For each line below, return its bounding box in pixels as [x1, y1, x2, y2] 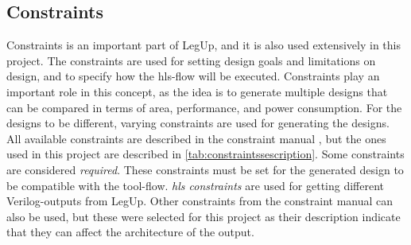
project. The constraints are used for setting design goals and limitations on [6, 52, 376, 68]
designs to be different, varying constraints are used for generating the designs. [6, 115, 390, 131]
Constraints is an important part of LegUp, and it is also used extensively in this [6, 37, 401, 53]
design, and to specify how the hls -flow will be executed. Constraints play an [6, 68, 380, 84]
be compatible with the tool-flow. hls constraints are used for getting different [6, 177, 385, 193]
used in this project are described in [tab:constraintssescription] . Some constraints [6, 146, 405, 162]
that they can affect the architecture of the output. [6, 224, 254, 240]
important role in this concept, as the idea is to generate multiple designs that [6, 83, 388, 99]
